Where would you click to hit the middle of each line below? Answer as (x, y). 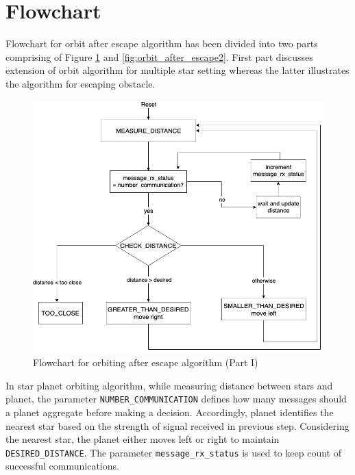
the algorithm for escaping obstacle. (81, 83)
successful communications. (62, 466)
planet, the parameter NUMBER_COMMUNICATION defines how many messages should (176, 399)
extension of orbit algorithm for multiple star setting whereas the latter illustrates (177, 70)
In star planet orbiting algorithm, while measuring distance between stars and (169, 385)
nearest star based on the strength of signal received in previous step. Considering (177, 425)
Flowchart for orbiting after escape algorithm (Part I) (146, 362)
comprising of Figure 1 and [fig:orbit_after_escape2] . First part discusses (159, 56)
